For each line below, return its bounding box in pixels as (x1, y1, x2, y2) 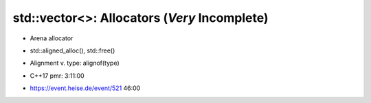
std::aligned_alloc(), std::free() (30, 46, 115, 55)
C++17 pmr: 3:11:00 (30, 72, 85, 80)
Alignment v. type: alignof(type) (30, 59, 120, 68)
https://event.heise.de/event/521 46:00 (30, 84, 141, 92)
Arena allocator (30, 34, 74, 42)
